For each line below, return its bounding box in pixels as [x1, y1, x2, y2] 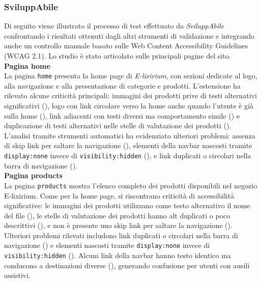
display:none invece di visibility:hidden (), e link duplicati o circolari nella [4, 150, 251, 160]
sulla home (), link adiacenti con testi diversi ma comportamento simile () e [4, 110, 240, 121]
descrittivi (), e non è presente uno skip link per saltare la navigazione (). [4, 220, 233, 231]
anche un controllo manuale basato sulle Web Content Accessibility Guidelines [4, 40, 248, 51]
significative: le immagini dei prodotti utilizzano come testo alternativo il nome [4, 200, 250, 211]
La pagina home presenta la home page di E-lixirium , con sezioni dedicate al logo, [4, 70, 257, 81]
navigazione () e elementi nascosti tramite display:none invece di [4, 240, 210, 250]
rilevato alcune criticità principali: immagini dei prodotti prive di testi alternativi [4, 90, 257, 101]
